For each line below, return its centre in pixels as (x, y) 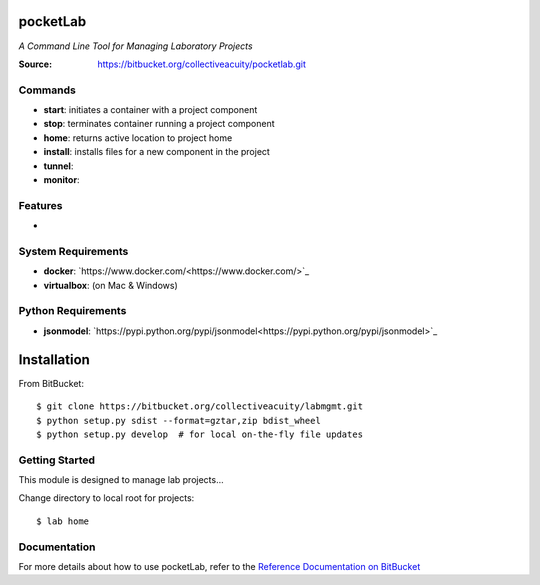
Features (40, 205)
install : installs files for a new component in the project (156, 152)
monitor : (61, 179)
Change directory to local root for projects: (106, 498)
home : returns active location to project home (138, 137)
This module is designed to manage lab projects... (121, 480)
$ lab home (63, 521)
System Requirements (73, 251)
